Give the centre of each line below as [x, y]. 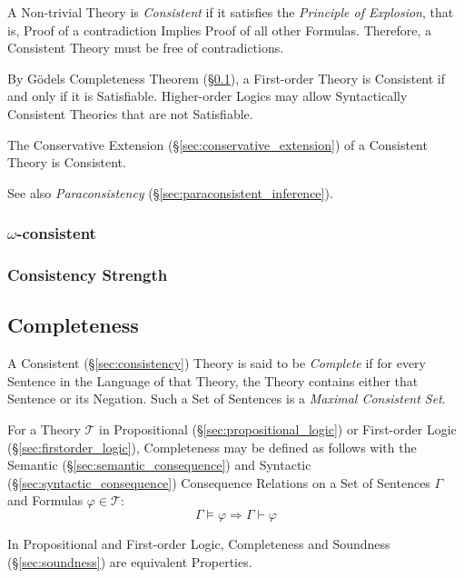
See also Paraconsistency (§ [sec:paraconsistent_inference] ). [170, 192]
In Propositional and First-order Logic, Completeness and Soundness [199, 543]
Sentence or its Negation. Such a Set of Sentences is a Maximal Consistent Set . [227, 399]
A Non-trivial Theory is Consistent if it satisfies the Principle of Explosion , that [231, 12]
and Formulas [45, 500]
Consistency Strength [88, 275]
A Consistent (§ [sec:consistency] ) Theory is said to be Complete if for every [217, 363]
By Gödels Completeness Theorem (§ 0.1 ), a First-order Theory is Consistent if [227, 78]
